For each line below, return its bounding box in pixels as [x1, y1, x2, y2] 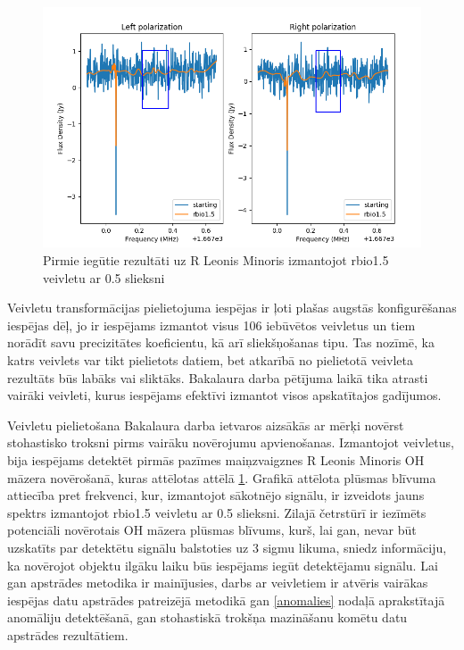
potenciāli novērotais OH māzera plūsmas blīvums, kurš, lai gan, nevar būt [7, 521, 417, 539]
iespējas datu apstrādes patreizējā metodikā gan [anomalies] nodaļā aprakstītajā [7, 590, 445, 609]
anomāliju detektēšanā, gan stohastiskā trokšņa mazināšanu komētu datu [7, 608, 408, 627]
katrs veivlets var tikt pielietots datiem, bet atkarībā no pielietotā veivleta [7, 351, 413, 369]
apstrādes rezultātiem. [7, 625, 128, 644]
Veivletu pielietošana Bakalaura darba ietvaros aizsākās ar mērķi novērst [7, 415, 404, 434]
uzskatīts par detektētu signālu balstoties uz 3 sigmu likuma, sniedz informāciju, [7, 537, 447, 556]
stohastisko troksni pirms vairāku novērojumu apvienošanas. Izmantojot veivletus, [7, 433, 454, 452]
